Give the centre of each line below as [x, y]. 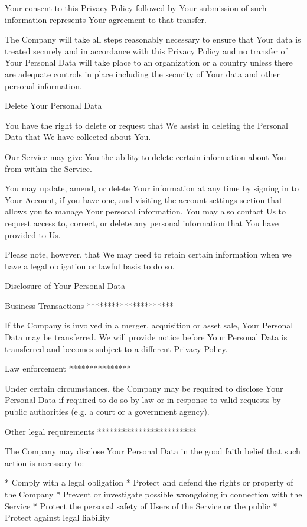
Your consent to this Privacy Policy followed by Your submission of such [136, 8]
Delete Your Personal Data [53, 105]
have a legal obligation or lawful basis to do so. [90, 266]
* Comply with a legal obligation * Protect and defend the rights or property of [149, 482]
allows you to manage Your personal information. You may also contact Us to [146, 211]
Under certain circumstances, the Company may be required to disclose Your [144, 388]
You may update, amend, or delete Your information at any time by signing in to [152, 188]
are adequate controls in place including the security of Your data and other [142, 74]
